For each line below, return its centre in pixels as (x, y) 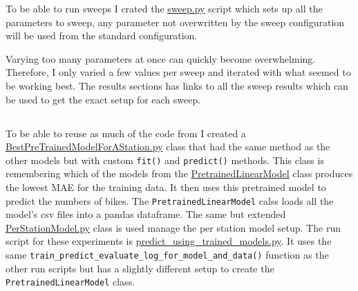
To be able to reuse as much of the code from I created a (126, 133)
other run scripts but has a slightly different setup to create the (140, 268)
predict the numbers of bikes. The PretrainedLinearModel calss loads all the (170, 200)
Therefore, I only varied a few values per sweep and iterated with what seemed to (178, 72)
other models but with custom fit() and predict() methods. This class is (165, 160)
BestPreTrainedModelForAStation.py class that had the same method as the (168, 147)
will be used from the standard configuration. (102, 36)
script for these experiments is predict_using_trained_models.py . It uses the (169, 241)
